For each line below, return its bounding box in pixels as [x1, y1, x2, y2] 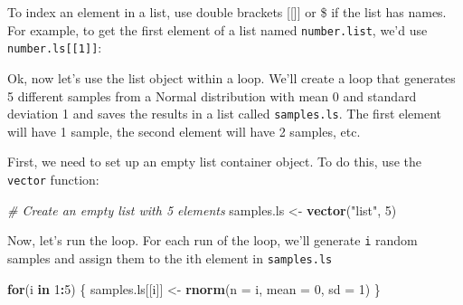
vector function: [7, 169, 99, 188]
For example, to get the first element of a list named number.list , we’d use [7, 20, 428, 39]
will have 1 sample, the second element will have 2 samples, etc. [7, 121, 361, 140]
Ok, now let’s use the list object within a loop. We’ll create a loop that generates [7, 68, 456, 87]
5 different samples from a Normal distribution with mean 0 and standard [7, 86, 417, 105]
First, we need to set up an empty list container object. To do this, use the [7, 152, 421, 171]
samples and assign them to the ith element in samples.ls [7, 248, 333, 267]
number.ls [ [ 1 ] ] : [7, 38, 102, 57]
